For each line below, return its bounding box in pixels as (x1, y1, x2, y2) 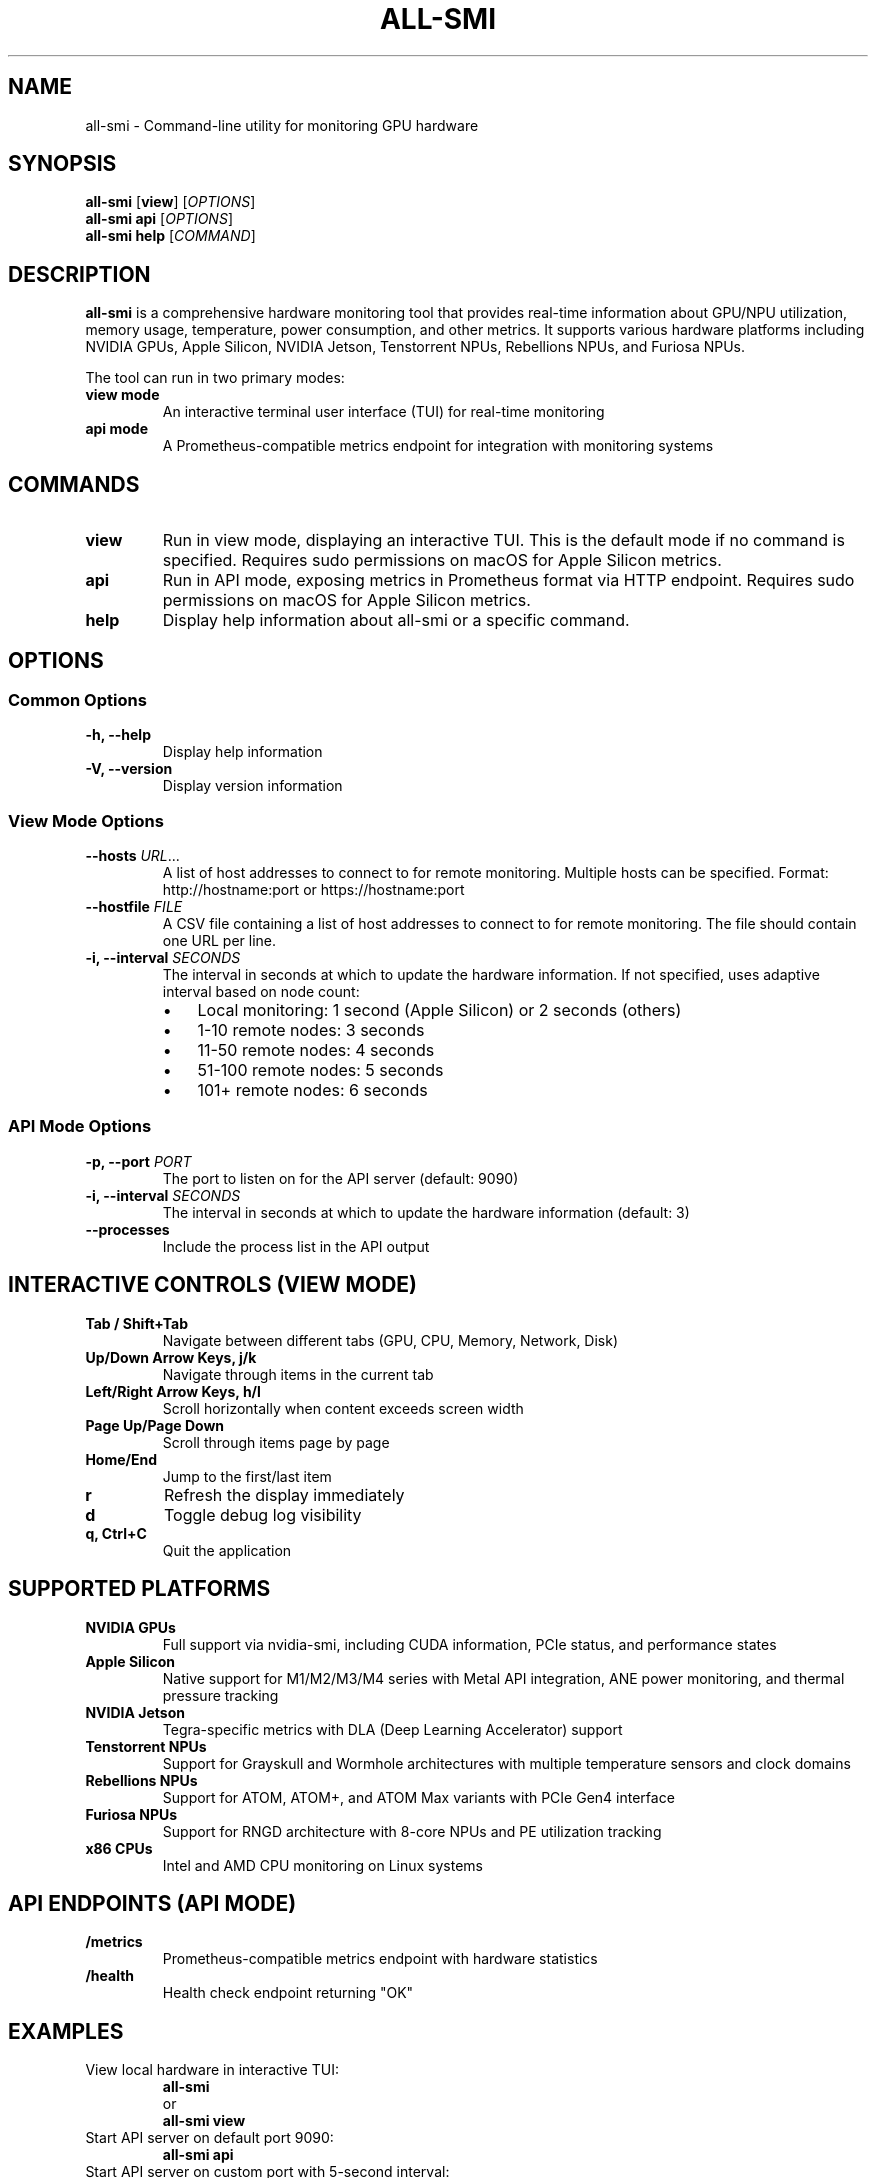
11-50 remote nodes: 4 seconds (197, 1040, 435, 1061)
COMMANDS (8, 471, 140, 497)
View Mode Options (8, 810, 164, 831)
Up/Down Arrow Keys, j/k (85, 1348, 257, 1366)
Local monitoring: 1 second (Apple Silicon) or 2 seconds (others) (197, 1000, 682, 1021)
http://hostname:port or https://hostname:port (162, 881, 465, 899)
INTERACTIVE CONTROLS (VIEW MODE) (8, 1272, 418, 1298)
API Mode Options (8, 1116, 152, 1137)
